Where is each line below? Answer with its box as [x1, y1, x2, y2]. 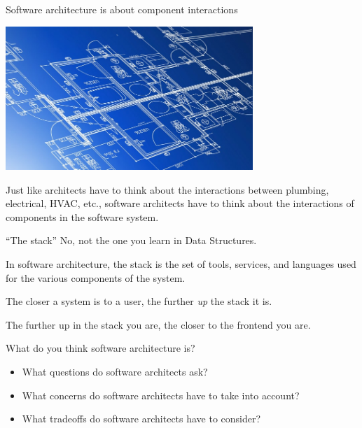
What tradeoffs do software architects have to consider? [22, 411, 261, 426]
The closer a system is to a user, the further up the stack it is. [6, 294, 272, 308]
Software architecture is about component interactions [6, 2, 238, 16]
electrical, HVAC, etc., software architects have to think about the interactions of [6, 196, 354, 211]
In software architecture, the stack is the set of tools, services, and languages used [6, 257, 356, 271]
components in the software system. [6, 209, 159, 224]
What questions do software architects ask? [22, 364, 208, 378]
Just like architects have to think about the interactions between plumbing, [6, 182, 329, 197]
